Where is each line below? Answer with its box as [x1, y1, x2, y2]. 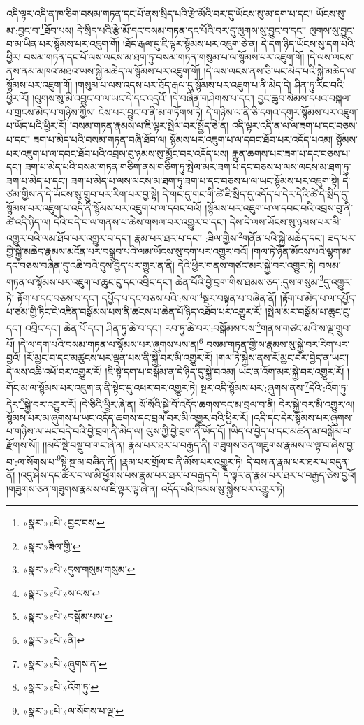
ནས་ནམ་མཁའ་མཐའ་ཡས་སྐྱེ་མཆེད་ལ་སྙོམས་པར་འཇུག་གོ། [6, 64, 201, 78]
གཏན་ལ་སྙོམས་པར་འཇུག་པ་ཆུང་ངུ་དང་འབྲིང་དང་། [6, 274, 173, 289]
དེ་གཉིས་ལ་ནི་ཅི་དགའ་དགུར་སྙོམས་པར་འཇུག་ [205, 104, 358, 119]
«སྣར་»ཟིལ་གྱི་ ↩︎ [22, 538, 81, 553]
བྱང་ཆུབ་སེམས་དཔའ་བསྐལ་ [257, 91, 351, 106]
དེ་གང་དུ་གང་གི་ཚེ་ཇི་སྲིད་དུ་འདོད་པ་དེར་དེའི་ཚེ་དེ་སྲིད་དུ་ [162, 187, 349, 201]
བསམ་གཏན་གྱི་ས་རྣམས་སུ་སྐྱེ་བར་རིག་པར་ [206, 336, 350, 351]
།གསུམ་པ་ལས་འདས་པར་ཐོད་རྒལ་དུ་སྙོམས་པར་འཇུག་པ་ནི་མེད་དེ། [75, 77, 291, 92]
